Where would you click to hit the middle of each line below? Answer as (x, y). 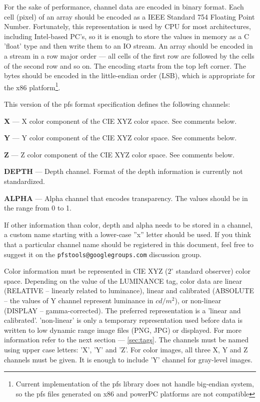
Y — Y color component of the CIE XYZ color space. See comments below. (120, 138)
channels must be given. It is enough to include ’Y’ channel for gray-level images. (128, 359)
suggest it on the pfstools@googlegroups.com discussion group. (103, 254)
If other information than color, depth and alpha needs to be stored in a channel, (128, 224)
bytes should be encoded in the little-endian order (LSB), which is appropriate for (130, 75)
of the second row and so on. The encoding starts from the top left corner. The (125, 65)
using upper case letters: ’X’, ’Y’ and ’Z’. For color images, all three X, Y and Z (126, 349)
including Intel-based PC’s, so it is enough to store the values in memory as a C (126, 36)
